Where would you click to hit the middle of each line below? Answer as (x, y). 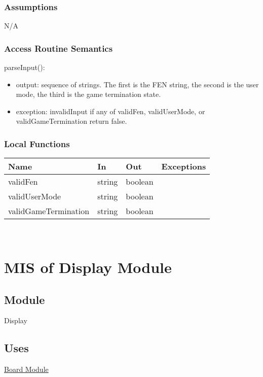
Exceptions (184, 166)
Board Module (26, 369)
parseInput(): (25, 67)
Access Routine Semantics (59, 48)
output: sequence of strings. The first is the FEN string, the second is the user (137, 84)
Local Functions (37, 143)
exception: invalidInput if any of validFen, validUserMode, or (110, 111)
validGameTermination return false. (71, 121)
